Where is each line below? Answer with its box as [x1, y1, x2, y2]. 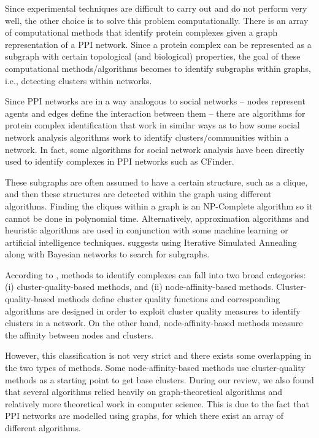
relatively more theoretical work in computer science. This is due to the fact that [5, 397, 309, 410]
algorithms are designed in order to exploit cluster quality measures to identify [5, 304, 301, 317]
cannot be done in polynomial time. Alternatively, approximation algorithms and [5, 211, 309, 224]
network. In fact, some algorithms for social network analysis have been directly [5, 143, 305, 155]
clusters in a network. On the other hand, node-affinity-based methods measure [5, 316, 303, 329]
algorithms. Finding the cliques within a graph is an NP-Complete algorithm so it [5, 199, 313, 212]
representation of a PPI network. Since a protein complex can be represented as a [5, 37, 312, 50]
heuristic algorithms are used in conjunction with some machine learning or [5, 224, 288, 237]
